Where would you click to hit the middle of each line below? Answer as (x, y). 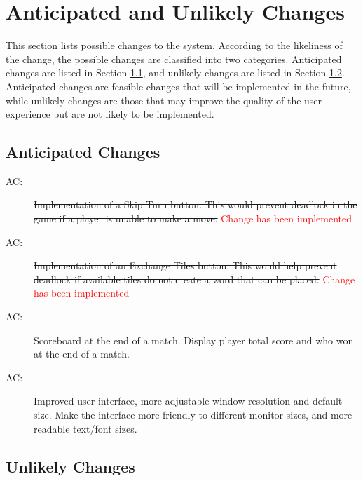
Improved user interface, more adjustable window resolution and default (188, 401)
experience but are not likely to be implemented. (110, 114)
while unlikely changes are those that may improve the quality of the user (164, 100)
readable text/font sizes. (85, 428)
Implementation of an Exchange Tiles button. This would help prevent (185, 265)
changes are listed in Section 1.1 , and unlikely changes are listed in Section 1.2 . (175, 73)
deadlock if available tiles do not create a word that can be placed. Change (194, 279)
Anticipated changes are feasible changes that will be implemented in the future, (178, 86)
